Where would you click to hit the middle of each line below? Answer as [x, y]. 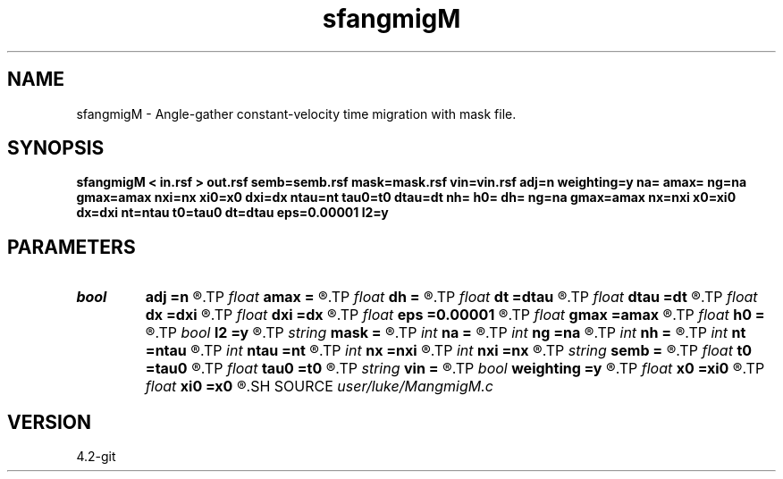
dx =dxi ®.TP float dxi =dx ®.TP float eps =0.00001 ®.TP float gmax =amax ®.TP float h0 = [455, 315]
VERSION [50, 422]
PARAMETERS [72, 247]
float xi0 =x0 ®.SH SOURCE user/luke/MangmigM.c [319, 387]
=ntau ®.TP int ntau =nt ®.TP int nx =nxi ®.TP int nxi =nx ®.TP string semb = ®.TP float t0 [449, 351]
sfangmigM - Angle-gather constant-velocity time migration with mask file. [296, 113]
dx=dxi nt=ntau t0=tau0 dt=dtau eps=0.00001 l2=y [232, 213]
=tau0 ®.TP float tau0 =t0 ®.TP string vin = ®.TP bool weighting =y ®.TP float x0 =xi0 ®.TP [455, 369]
